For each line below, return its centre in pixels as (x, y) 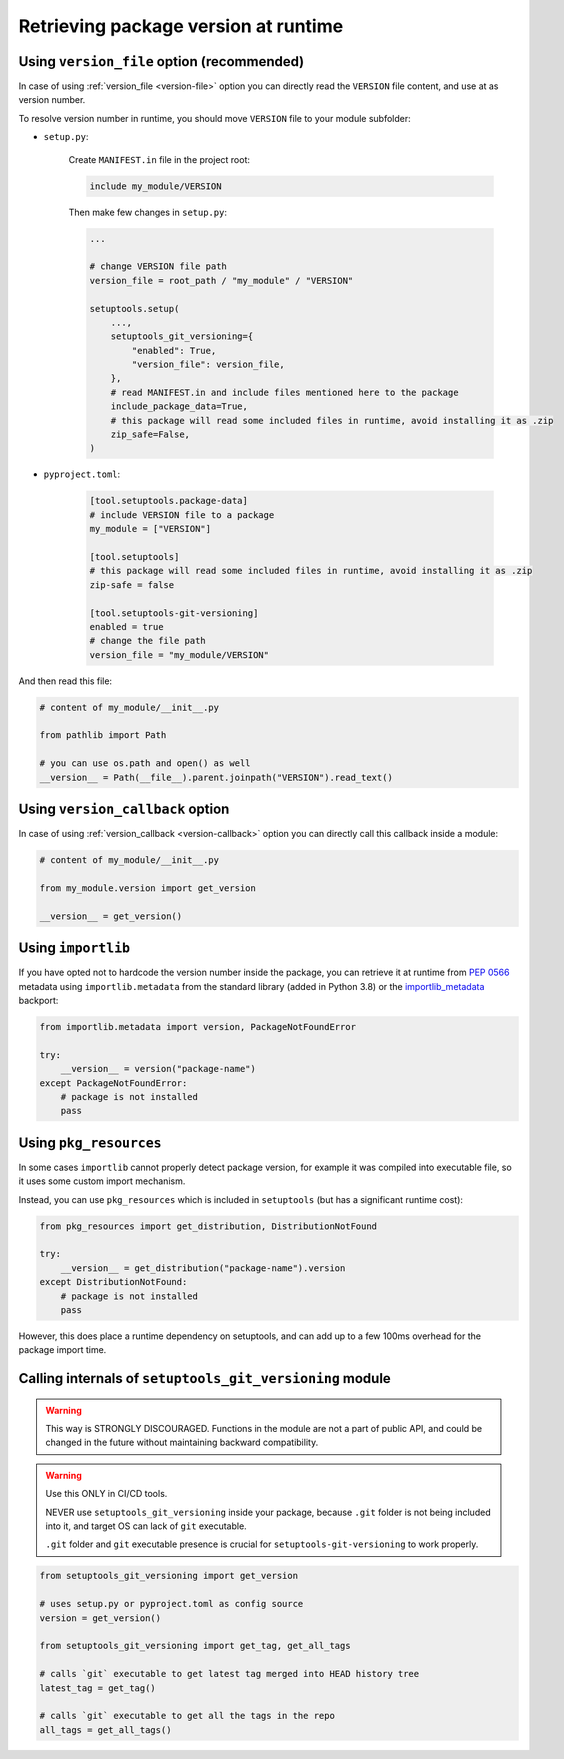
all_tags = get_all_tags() (105, 1729)
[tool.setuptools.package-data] (169, 501)
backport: (38, 1000)
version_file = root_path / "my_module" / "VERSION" (221, 280)
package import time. (62, 1350)
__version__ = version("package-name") (158, 1069)
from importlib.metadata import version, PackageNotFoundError (198, 1026)
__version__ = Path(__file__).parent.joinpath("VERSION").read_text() (216, 777)
